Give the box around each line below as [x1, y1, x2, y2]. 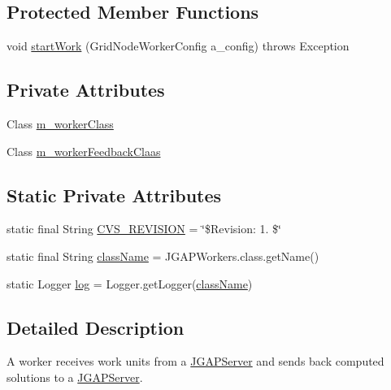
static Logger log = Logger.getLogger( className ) [7, 275, 253, 292]
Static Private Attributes [7, 182, 222, 207]
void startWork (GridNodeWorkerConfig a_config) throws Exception [7, 37, 350, 54]
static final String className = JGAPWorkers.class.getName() [7, 247, 319, 264]
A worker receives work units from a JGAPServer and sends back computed [7, 353, 384, 370]
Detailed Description [7, 314, 185, 340]
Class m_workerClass [7, 115, 114, 132]
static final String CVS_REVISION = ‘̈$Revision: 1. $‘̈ [7, 220, 281, 237]
